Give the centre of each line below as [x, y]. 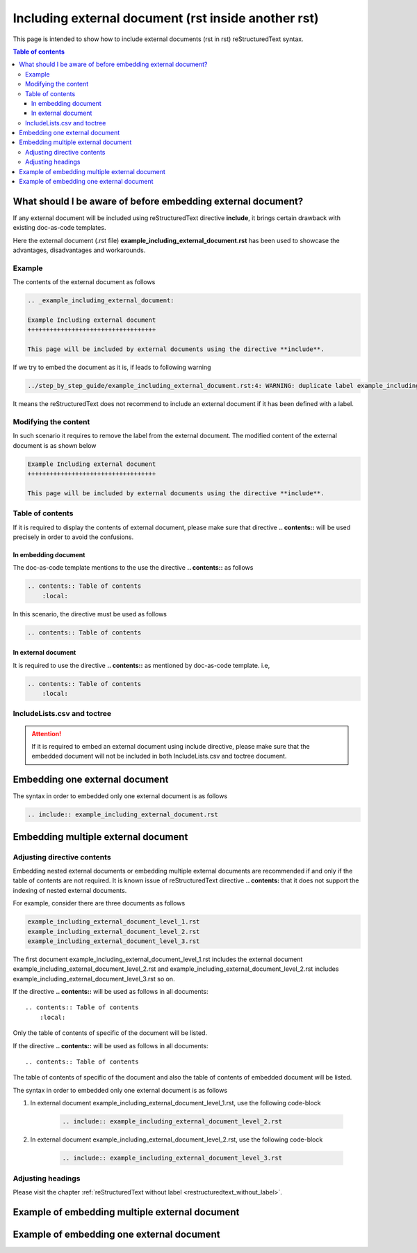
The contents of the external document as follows [84, 282]
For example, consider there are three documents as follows [99, 903]
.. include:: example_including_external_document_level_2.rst [172, 1122]
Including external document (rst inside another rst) [166, 18]
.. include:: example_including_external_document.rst [123, 815]
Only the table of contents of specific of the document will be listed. [110, 1033]
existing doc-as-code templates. [59, 228]
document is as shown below [55, 445]
